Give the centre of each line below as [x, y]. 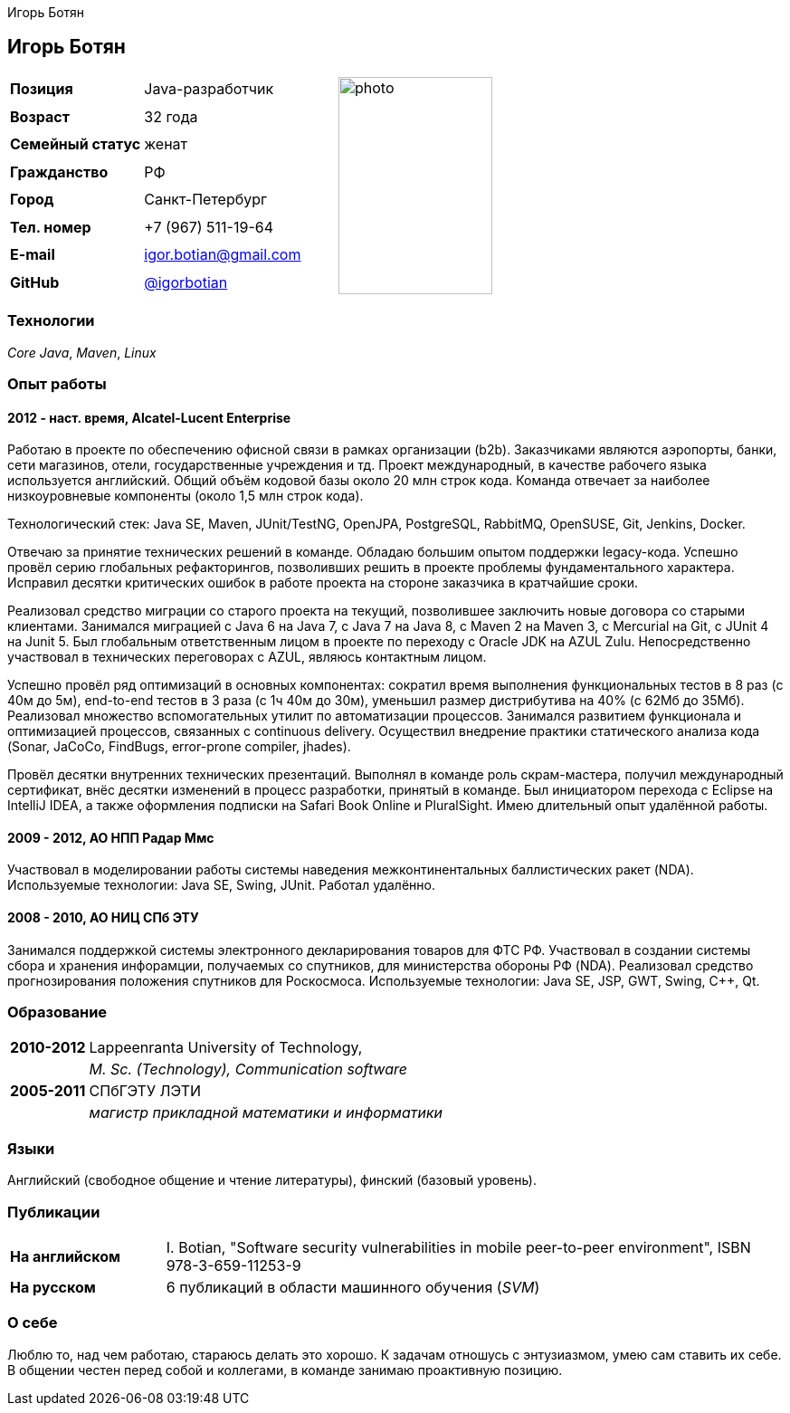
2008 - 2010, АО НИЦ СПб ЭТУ [103, 918]
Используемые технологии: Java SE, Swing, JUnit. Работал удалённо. [221, 885]
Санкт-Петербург [205, 200]
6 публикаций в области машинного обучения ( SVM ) [353, 1287]
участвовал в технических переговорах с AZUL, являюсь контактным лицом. [247, 657]
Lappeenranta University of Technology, [226, 1048]
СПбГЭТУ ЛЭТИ [145, 1091]
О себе [33, 1323]
